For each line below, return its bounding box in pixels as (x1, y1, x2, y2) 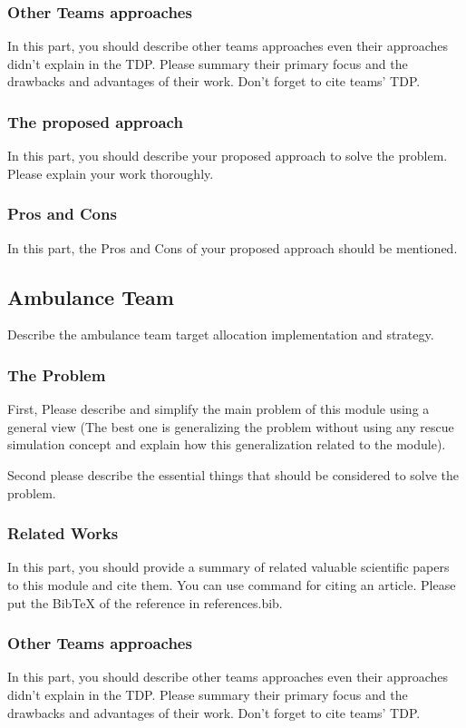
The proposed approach (7, 110, 183, 133)
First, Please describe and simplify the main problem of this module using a (7, 399, 430, 418)
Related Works (7, 522, 119, 545)
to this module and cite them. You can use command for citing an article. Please (7, 576, 456, 595)
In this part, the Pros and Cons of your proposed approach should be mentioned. (7, 238, 458, 257)
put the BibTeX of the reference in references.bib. (7, 593, 283, 612)
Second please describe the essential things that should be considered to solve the (7, 466, 460, 485)
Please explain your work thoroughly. (7, 163, 214, 182)
